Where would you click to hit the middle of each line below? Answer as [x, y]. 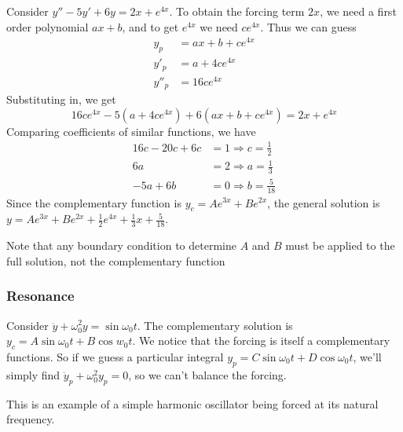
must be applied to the [340, 245]
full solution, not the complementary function [116, 260]
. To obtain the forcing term [237, 11]
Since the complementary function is [94, 202]
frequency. [31, 419]
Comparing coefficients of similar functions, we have [131, 131]
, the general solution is [324, 202]
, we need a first [358, 11]
